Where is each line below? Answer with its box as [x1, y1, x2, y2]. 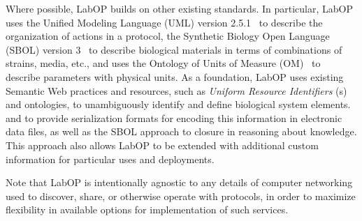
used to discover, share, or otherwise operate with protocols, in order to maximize [6, 188, 356, 203]
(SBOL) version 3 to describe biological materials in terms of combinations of [6, 42, 342, 56]
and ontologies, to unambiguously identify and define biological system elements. [6, 97, 351, 112]
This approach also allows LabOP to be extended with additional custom [6, 137, 319, 152]
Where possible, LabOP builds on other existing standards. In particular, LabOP [6, 1, 353, 15]
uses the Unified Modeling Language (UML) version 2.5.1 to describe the [6, 15, 323, 29]
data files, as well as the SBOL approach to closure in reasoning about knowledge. [6, 124, 357, 139]
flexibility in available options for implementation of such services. [6, 202, 289, 217]
